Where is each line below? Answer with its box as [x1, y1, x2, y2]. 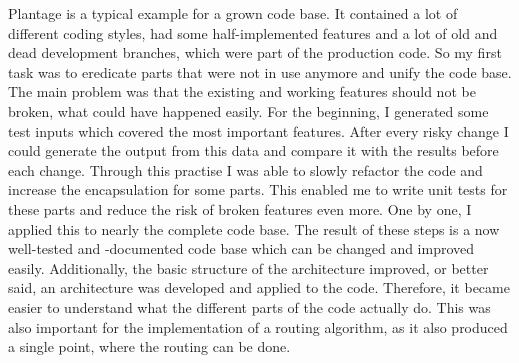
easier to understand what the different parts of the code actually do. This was [8, 296, 491, 317]
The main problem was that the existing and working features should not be [8, 81, 476, 102]
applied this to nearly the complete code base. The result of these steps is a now [8, 218, 500, 239]
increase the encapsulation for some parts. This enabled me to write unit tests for [8, 179, 508, 200]
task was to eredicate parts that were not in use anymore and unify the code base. [8, 61, 512, 82]
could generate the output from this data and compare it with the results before [8, 140, 499, 161]
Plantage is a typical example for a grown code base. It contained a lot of [8, 3, 458, 23]
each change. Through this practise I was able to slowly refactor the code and [8, 159, 483, 180]
